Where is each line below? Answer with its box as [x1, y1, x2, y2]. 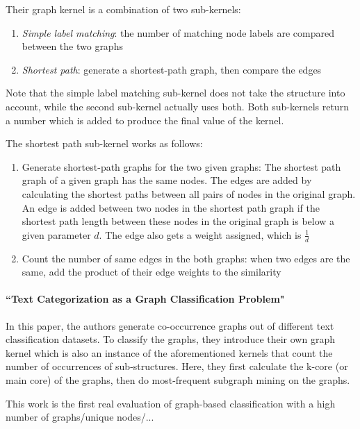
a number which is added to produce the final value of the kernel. [6, 112, 284, 127]
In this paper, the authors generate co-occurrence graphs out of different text [6, 318, 334, 333]
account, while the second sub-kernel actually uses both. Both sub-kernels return [6, 99, 349, 113]
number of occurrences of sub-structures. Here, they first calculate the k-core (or [6, 359, 348, 373]
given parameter [22, 227, 91, 242]
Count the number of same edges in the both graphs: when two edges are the [22, 251, 350, 265]
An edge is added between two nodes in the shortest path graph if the [22, 200, 320, 214]
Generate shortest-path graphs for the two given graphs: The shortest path [22, 159, 341, 174]
